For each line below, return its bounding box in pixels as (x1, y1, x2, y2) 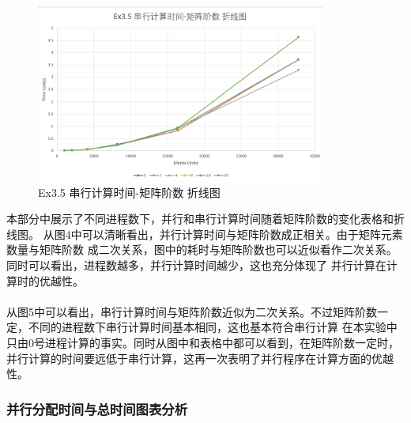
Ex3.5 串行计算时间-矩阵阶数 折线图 (38, 183, 221, 200)
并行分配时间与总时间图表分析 (6, 398, 188, 418)
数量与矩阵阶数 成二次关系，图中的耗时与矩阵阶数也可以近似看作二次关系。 (6, 241, 398, 258)
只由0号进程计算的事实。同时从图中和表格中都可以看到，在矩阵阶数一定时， (6, 334, 399, 350)
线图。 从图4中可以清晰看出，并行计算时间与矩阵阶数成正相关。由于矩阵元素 (6, 225, 403, 242)
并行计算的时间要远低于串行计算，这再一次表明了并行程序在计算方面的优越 (6, 349, 394, 366)
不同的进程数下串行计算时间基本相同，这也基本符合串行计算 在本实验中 (28, 319, 398, 335)
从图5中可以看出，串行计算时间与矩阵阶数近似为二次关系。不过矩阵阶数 (6, 303, 377, 319)
